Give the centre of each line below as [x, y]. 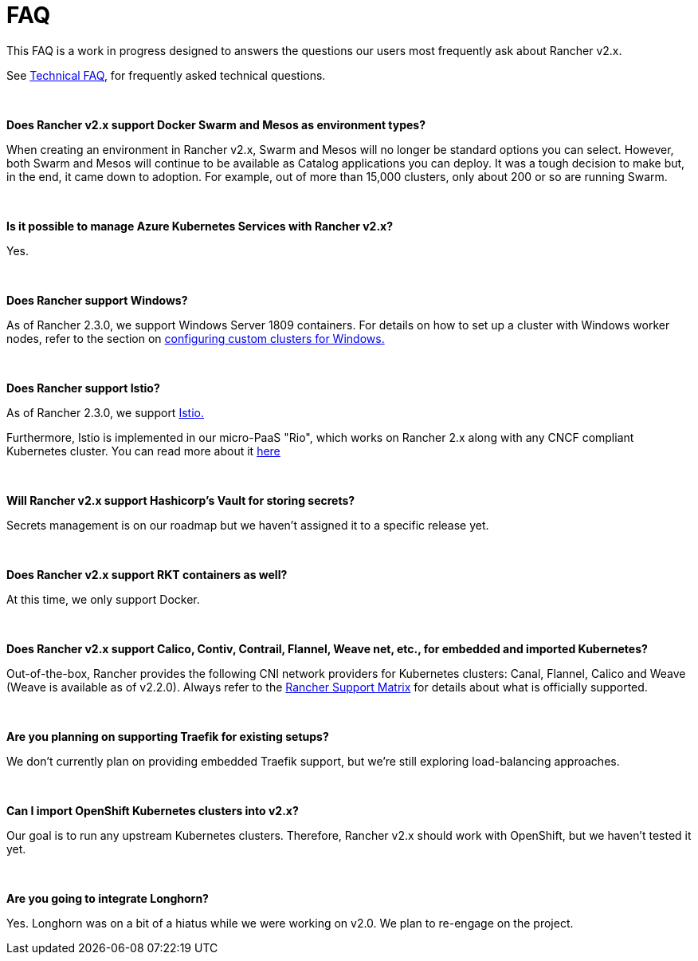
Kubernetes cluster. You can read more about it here [143, 451]
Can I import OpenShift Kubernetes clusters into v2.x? [153, 810]
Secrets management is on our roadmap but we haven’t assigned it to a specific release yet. [248, 525]
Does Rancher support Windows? [97, 300]
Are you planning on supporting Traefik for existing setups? [168, 736]
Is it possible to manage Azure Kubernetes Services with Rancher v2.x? [200, 226]
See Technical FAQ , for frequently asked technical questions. [166, 75]
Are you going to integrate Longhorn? [108, 898]
